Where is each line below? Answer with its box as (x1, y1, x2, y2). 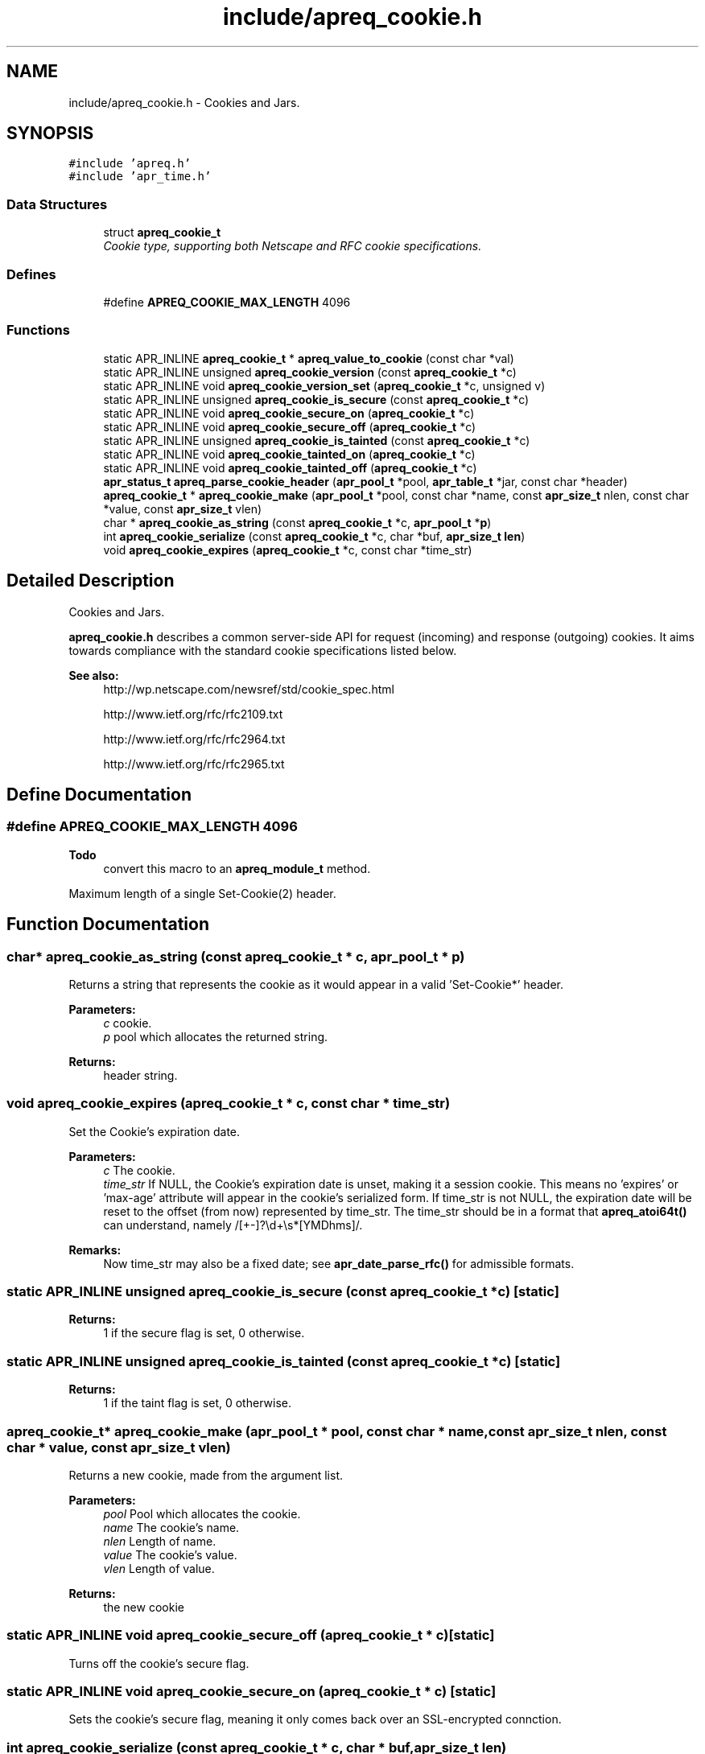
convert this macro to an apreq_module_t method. (103, 861, 371, 875)
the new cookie (103, 1600, 184, 1614)
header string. (103, 1068, 178, 1082)
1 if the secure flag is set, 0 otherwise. (103, 1326, 305, 1340)
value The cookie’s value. (103, 1547, 237, 1562)
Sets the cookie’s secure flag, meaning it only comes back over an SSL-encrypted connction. (68, 1712, 562, 1727)
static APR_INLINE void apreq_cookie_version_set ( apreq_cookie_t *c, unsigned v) (103, 378, 546, 393)
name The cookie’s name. (103, 1520, 240, 1534)
